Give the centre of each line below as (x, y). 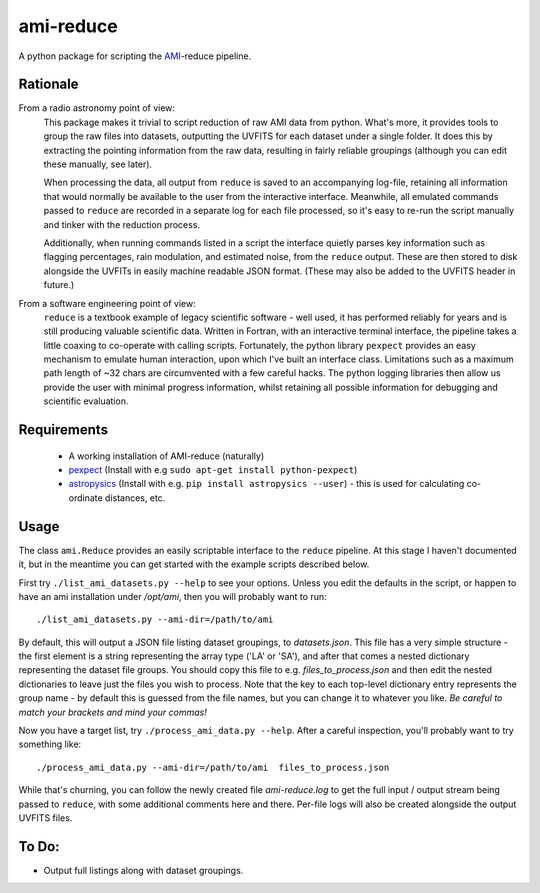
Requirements (63, 430)
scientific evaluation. (86, 401)
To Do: (39, 846)
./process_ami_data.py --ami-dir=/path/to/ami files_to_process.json (213, 767)
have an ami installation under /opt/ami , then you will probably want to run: (172, 596)
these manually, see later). (98, 164)
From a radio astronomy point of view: (96, 108)
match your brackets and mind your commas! (112, 712)
